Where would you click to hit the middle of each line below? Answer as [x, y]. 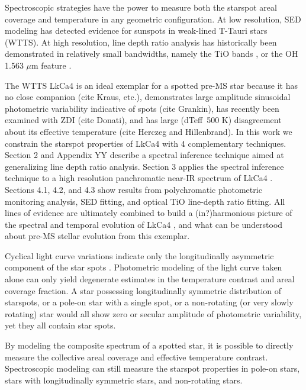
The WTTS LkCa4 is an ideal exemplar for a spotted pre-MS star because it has [151, 85]
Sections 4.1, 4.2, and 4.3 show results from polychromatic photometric [133, 189]
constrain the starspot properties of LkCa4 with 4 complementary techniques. [146, 143]
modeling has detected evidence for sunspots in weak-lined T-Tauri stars [136, 30]
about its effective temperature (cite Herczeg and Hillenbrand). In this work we [149, 131]
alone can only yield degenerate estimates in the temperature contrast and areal [150, 279]
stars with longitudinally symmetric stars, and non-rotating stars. [124, 380]
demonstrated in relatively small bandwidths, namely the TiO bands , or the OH [152, 54]
